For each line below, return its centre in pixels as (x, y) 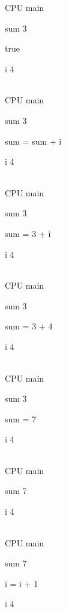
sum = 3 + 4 (29, 326)
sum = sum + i (33, 141)
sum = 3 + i (28, 233)
